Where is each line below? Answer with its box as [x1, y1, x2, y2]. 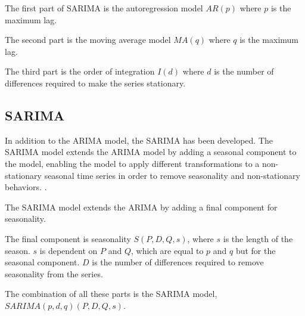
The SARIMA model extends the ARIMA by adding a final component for [5, 200, 278, 213]
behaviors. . [5, 181, 47, 193]
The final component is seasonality [5, 232, 131, 244]
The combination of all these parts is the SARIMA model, [5, 287, 217, 300]
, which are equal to [131, 244, 204, 256]
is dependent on [39, 244, 98, 256]
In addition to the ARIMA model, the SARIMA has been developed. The [5, 134, 273, 146]
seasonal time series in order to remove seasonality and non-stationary [44, 169, 300, 181]
